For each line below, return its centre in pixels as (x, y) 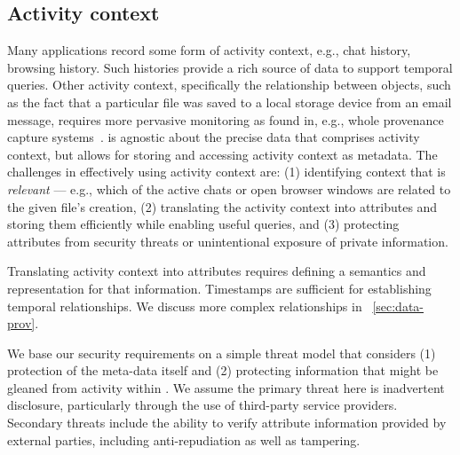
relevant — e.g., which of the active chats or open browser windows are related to (229, 188)
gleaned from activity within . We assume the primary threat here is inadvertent (226, 387)
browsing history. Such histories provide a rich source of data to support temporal (230, 67)
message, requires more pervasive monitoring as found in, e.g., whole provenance (226, 119)
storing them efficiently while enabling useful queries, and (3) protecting (203, 224)
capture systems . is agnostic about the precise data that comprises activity (214, 137)
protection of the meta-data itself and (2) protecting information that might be (223, 370)
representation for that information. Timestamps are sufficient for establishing (219, 288)
